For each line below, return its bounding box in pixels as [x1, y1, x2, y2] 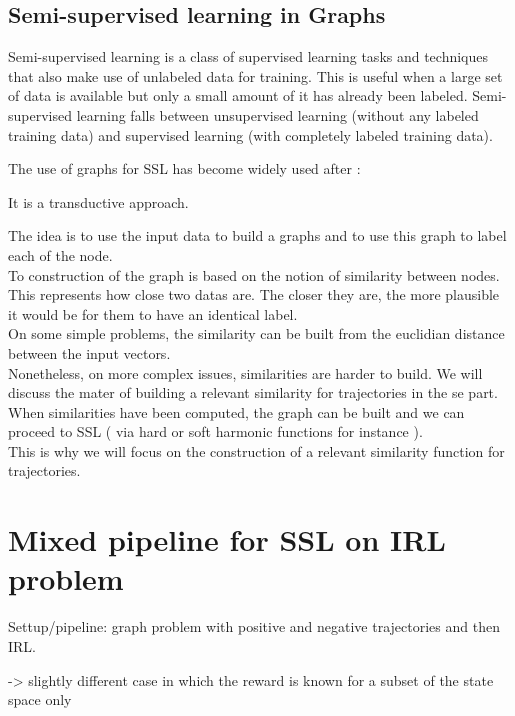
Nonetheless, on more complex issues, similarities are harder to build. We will [8, 362, 483, 383]
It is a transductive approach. [8, 191, 189, 212]
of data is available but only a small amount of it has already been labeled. [8, 85, 468, 106]
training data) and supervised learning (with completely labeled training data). [8, 124, 493, 145]
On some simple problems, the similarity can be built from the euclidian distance [8, 323, 505, 344]
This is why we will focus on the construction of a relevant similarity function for [8, 440, 505, 461]
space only [8, 689, 72, 710]
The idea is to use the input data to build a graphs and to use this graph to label [8, 225, 507, 246]
